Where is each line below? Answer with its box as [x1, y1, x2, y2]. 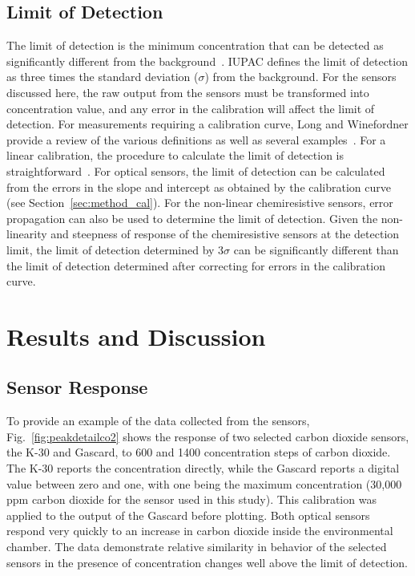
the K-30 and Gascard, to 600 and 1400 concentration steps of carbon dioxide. [6, 444, 391, 460]
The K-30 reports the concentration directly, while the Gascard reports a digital [6, 460, 400, 477]
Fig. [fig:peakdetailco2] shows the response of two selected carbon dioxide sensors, [6, 428, 409, 444]
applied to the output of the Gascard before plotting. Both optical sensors [6, 506, 370, 523]
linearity [6, 225, 47, 242]
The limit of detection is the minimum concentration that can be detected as [6, 37, 384, 54]
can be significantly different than [233, 241, 399, 258]
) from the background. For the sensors [204, 68, 397, 85]
